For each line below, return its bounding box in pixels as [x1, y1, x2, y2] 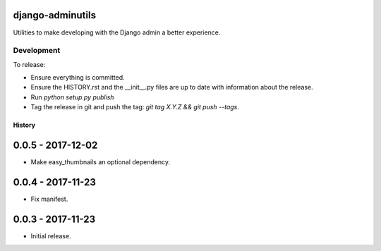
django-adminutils [13, 9, 97, 21]
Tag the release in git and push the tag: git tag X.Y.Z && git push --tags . [30, 103, 240, 111]
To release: [13, 60, 46, 68]
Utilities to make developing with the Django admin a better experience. [13, 28, 221, 37]
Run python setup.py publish [30, 92, 114, 102]
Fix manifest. [30, 195, 68, 204]
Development [13, 46, 61, 56]
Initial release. [30, 231, 71, 240]
